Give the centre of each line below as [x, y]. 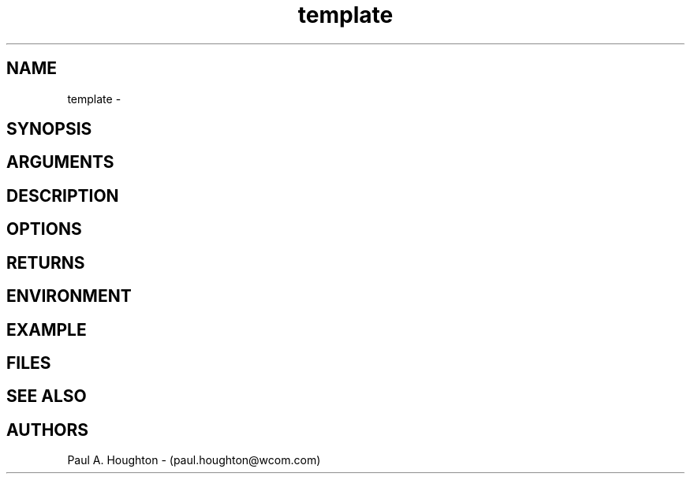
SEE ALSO [47, 396]
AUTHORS [48, 430]
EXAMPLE [47, 329]
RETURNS [46, 262]
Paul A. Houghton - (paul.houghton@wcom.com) [194, 460]
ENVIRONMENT [69, 296]
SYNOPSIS [49, 129]
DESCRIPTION [63, 195]
